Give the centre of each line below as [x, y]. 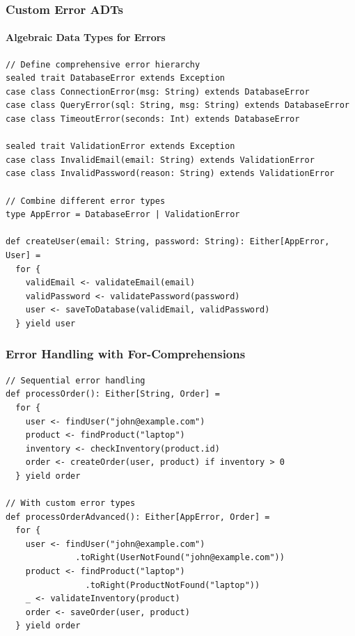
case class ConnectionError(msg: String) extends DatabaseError [158, 92]
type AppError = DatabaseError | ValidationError [123, 215]
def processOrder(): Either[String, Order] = [113, 394]
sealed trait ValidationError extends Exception [120, 146]
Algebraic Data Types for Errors [86, 37]
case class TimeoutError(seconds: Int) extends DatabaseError [153, 119]
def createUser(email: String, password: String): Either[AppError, [168, 242]
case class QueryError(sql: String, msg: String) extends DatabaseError [177, 105]
